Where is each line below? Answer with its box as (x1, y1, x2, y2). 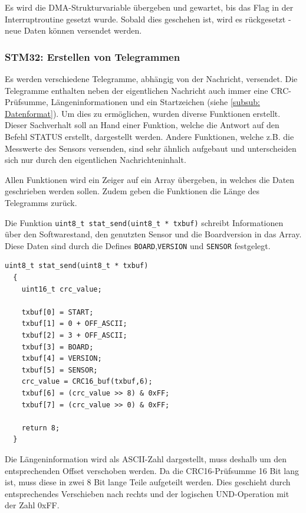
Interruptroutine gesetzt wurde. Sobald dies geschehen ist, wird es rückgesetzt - (5, 12, 291, 25)
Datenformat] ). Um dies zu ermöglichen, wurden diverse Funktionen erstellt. (5, 107, 281, 119)
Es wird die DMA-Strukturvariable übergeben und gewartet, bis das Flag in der (5, 1, 294, 13)
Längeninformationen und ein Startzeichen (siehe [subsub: (51, 96, 260, 108)
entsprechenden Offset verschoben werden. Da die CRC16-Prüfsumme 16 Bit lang (5, 464, 299, 476)
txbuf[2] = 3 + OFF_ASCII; (21, 331, 127, 339)
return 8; (21, 423, 60, 432)
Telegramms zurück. (5, 196, 77, 208)
